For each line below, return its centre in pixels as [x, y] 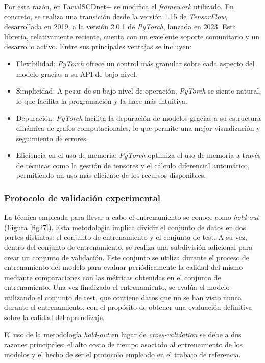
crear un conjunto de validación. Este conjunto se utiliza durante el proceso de [127, 257]
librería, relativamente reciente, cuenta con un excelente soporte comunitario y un [132, 36]
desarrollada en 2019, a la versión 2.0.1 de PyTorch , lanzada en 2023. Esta [120, 26]
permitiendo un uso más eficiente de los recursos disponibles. [111, 175]
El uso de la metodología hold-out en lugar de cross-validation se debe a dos [123, 334]
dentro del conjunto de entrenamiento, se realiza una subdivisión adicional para [128, 247]
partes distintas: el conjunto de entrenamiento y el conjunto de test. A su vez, [126, 237]
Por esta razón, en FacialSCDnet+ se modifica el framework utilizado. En [119, 6]
